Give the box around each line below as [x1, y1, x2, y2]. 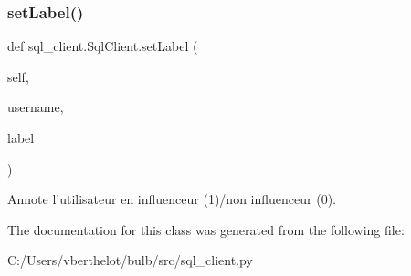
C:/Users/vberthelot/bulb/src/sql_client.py [7, 250, 253, 270]
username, [7, 97, 64, 117]
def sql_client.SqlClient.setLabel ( [7, 36, 198, 56]
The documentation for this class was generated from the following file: [7, 220, 405, 239]
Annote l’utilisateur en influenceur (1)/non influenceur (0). [7, 189, 336, 209]
